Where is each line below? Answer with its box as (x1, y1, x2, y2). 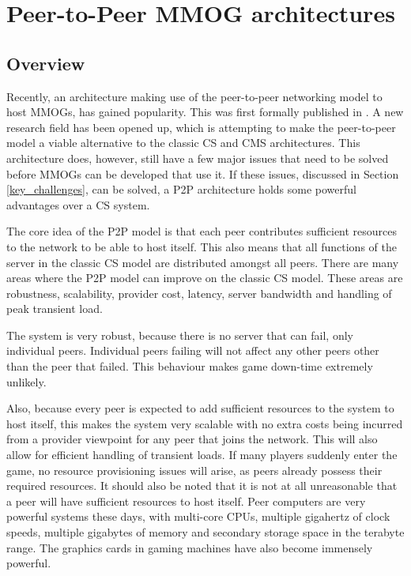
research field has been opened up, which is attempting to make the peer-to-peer (6, 119, 396, 135)
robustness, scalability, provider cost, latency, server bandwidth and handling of (6, 284, 392, 301)
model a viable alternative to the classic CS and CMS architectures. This (6, 134, 360, 151)
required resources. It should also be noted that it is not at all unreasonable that (6, 477, 398, 494)
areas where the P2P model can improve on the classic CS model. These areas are (6, 269, 403, 286)
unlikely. (6, 373, 47, 390)
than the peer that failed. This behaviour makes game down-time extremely (6, 358, 373, 375)
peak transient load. (6, 300, 103, 317)
